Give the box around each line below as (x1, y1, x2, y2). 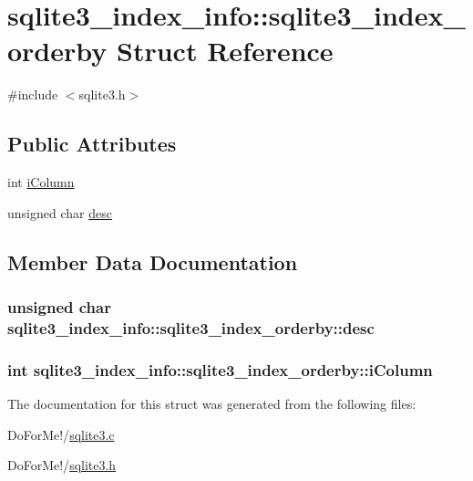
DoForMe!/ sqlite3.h (7, 455, 117, 475)
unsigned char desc (7, 203, 112, 222)
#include (7, 85, 58, 104)
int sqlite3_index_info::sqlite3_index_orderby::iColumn (7, 358, 433, 381)
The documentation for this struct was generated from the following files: (7, 394, 416, 413)
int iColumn (7, 173, 75, 192)
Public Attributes (7, 130, 177, 158)
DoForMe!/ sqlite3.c (7, 424, 115, 444)
